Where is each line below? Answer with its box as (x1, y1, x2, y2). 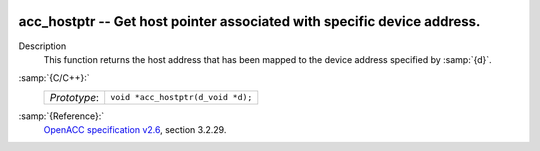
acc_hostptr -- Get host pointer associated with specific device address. (18, 13, 481, 30)
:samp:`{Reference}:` (18, 110, 105, 122)
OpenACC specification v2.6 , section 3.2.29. (43, 124, 227, 136)
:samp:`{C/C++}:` (18, 72, 90, 84)
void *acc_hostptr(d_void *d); (110, 92, 253, 103)
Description (18, 40, 67, 52)
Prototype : (49, 90, 100, 104)
